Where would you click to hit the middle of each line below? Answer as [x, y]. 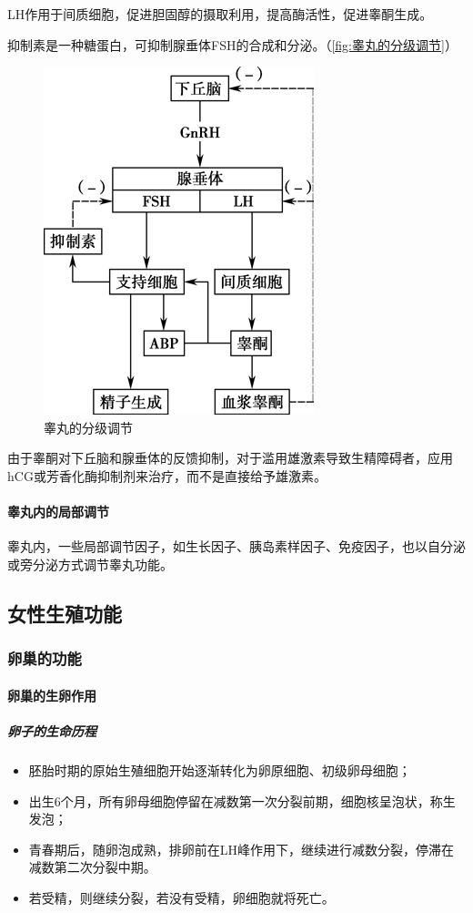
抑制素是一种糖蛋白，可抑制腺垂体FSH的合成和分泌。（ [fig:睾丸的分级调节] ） [232, 44]
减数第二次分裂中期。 [92, 867]
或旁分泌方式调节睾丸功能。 [90, 564]
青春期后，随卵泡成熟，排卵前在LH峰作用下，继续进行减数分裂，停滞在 [242, 849]
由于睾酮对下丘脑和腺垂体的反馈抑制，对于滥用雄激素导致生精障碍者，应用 [230, 458]
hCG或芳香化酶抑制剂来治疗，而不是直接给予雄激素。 [167, 475]
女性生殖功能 [65, 613]
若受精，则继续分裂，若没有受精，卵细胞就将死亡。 [181, 897]
